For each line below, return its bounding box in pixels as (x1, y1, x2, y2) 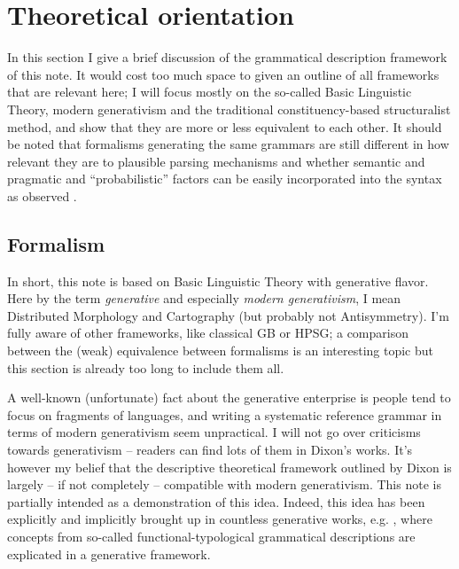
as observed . (7, 186, 77, 205)
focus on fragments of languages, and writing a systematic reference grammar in (7, 405, 442, 424)
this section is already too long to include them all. (7, 358, 284, 377)
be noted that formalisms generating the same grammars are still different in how (7, 135, 449, 153)
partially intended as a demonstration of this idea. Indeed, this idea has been (7, 492, 425, 511)
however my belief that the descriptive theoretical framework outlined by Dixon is (7, 457, 452, 476)
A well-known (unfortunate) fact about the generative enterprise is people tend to (7, 388, 451, 407)
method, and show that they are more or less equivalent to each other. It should (7, 117, 442, 136)
